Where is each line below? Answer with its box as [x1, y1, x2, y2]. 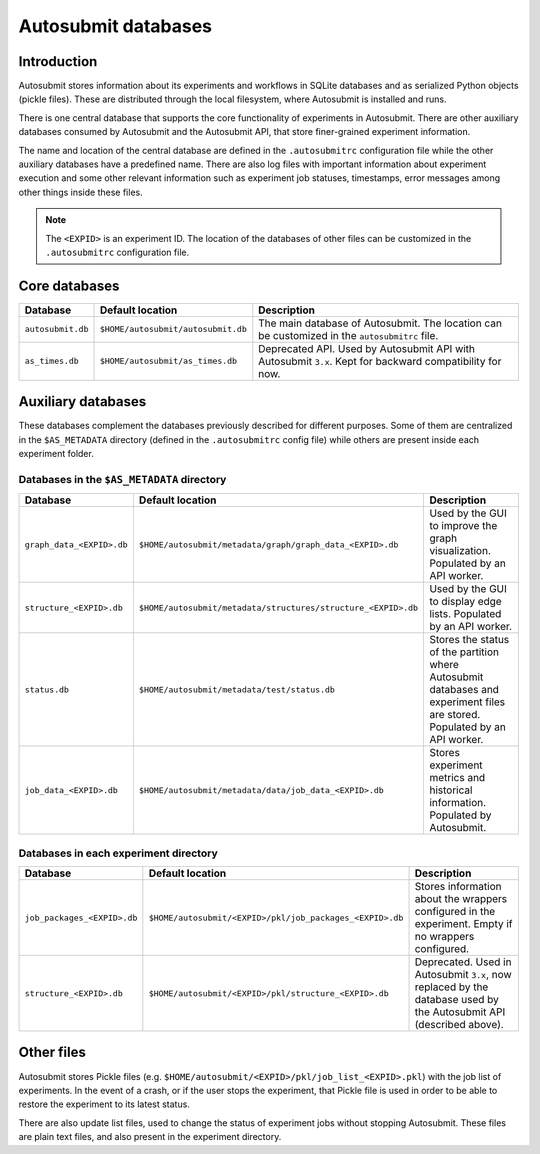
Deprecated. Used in [414, 955, 512, 969]
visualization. [429, 544, 492, 558]
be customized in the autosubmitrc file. [258, 328, 439, 342]
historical [429, 783, 473, 797]
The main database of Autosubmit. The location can [258, 316, 502, 330]
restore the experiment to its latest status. [18, 1098, 190, 1110]
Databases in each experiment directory [18, 846, 219, 860]
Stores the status [429, 633, 510, 647]
